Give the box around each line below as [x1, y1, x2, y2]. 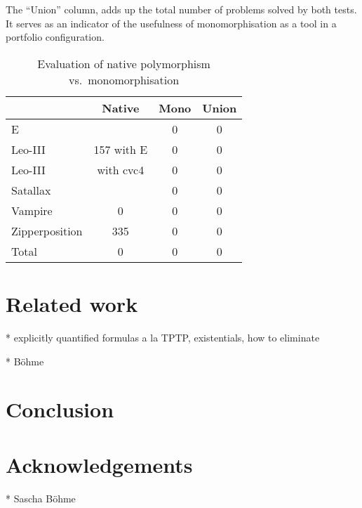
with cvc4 [97, 161, 145, 178]
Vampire [11, 202, 53, 219]
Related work [6, 289, 138, 318]
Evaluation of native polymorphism [37, 55, 210, 72]
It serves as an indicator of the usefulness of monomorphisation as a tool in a [6, 15, 337, 30]
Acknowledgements [6, 450, 193, 478]
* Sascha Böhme [6, 490, 76, 505]
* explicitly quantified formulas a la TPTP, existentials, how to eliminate [6, 330, 320, 344]
